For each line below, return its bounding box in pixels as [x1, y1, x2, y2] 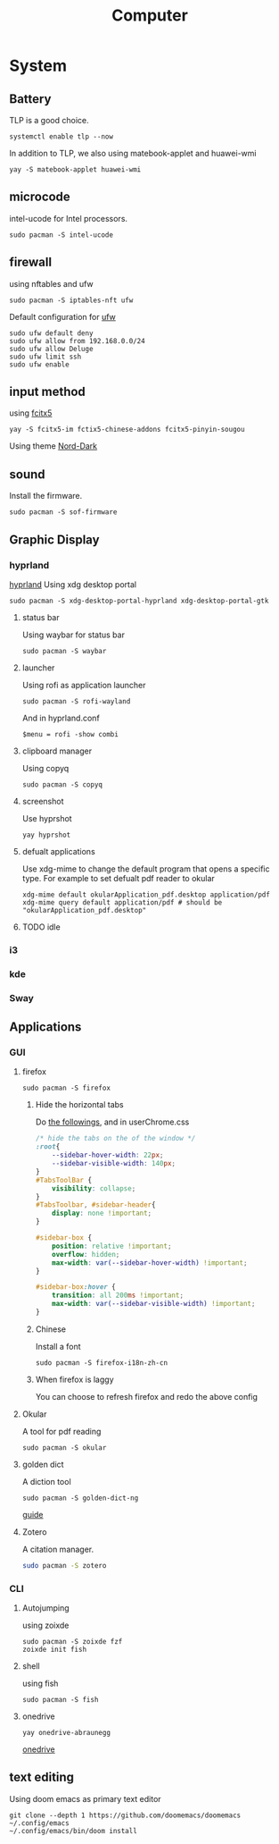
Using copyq [21, 762, 70, 773]
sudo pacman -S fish [21, 1696, 99, 1705]
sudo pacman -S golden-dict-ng [21, 1494, 139, 1503]
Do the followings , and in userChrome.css [35, 1116, 190, 1127]
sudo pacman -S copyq [21, 779, 103, 789]
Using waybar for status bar [21, 629, 125, 640]
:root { [35, 1142, 61, 1151]
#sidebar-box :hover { [35, 1283, 116, 1292]
